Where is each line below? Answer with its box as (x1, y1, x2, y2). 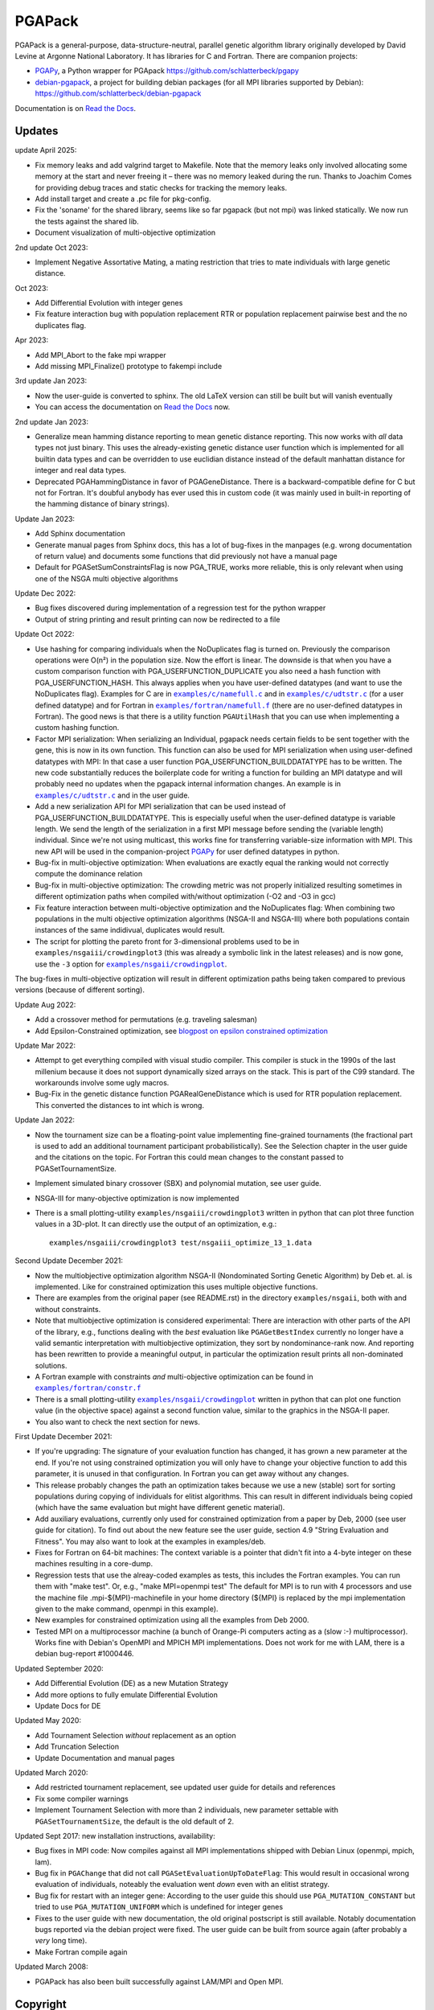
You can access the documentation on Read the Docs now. (35, 402, 231, 412)
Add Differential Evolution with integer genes (35, 298, 183, 308)
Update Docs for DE (35, 1701, 101, 1711)
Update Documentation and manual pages (35, 1753, 175, 1762)
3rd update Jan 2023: (14, 376, 88, 386)
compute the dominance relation (35, 869, 143, 879)
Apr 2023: (14, 335, 49, 345)
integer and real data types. (35, 466, 127, 475)
